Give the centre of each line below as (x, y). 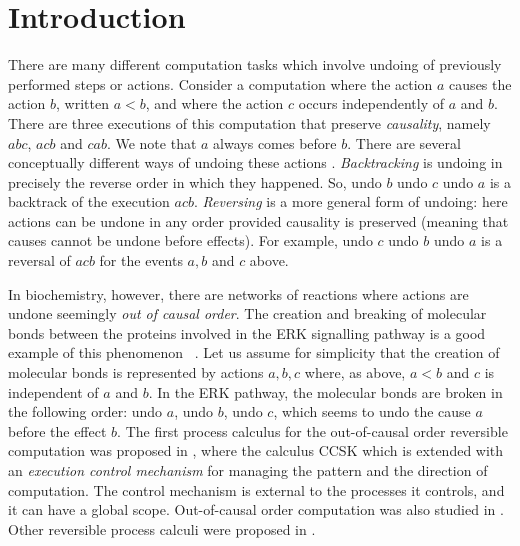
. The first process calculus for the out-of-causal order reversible (312, 430)
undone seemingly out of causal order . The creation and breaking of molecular (247, 313)
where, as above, (355, 372)
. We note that (151, 142)
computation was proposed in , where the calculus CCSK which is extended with (256, 450)
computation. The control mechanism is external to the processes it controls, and (256, 489)
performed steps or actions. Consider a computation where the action (220, 83)
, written (82, 103)
